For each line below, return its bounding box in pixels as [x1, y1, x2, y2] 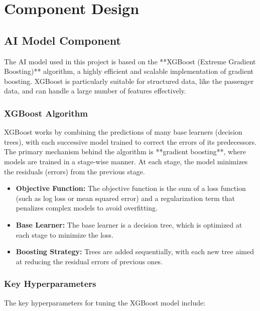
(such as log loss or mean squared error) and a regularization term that [16, 192, 235, 203]
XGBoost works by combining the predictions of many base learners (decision [4, 127, 242, 137]
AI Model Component [4, 32, 121, 48]
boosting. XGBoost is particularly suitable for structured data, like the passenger [4, 75, 254, 86]
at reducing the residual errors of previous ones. [16, 256, 163, 266]
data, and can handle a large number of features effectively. [4, 85, 186, 96]
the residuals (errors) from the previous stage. [4, 166, 145, 176]
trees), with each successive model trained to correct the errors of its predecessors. [4, 136, 257, 147]
